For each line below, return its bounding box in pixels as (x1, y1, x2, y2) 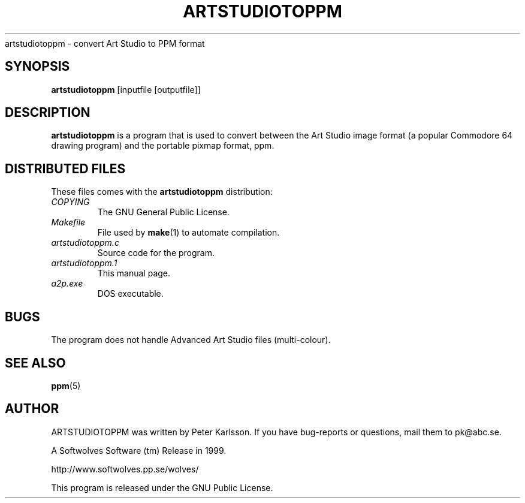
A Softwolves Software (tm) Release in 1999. (51, 445, 227, 456)
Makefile (51, 217, 86, 228)
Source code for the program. (97, 248, 215, 258)
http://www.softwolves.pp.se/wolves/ (51, 463, 199, 474)
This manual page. (97, 268, 171, 279)
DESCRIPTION (5, 105, 90, 121)
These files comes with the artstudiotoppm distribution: (51, 186, 273, 197)
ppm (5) (51, 380, 81, 391)
